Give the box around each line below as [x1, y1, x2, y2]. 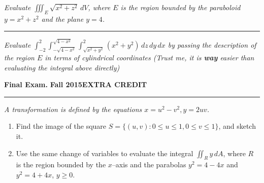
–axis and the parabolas [112, 159, 186, 170]
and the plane [41, 13, 84, 24]
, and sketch [218, 121, 256, 131]
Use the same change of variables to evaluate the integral [16, 148, 193, 158]
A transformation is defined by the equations [4, 103, 142, 114]
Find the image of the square [16, 121, 107, 131]
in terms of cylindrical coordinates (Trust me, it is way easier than [45, 52, 254, 63]
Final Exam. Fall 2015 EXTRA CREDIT [4, 79, 147, 90]
